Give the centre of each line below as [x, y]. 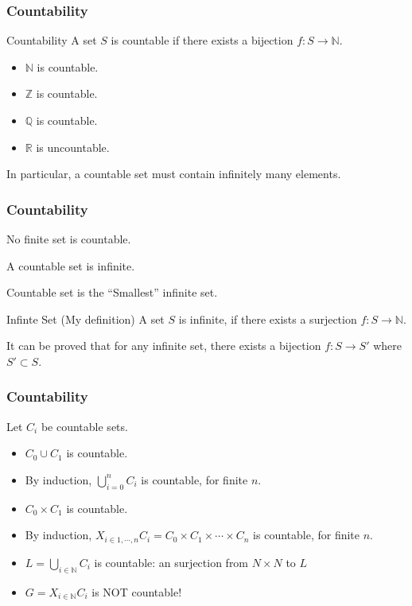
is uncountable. [73, 147]
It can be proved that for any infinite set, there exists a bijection [164, 346]
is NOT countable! [137, 591]
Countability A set [52, 40]
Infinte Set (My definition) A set [86, 319]
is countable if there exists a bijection [202, 40]
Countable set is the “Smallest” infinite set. [112, 292]
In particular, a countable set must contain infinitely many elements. [174, 174]
